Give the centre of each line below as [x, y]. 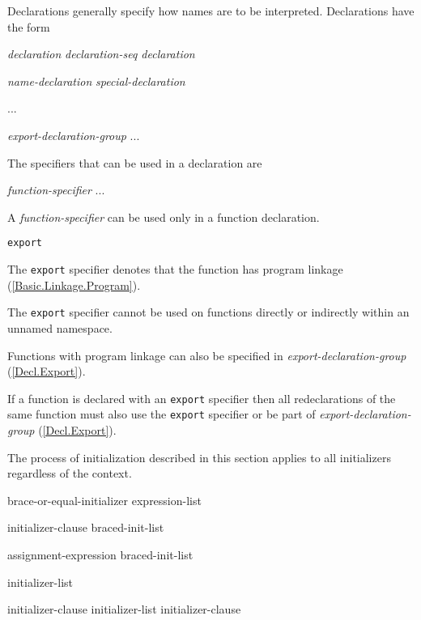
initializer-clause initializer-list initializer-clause [124, 609]
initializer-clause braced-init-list [86, 527]
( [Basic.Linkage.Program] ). [74, 285]
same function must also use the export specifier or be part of [162, 414]
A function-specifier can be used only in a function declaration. [164, 217]
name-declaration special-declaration [96, 81]
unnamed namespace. [60, 327]
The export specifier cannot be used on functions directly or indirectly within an [208, 312]
